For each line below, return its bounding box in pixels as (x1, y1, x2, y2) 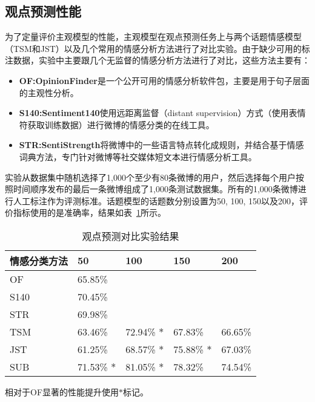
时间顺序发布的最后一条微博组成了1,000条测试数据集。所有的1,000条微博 (13, 183, 298, 195)
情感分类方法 (10, 253, 68, 268)
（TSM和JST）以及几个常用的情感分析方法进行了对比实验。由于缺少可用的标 (5, 42, 310, 54)
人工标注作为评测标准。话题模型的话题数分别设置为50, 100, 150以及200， (13, 194, 300, 207)
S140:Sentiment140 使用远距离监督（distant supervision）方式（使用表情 (19, 106, 306, 119)
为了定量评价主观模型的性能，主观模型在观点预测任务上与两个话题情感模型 (5, 30, 302, 43)
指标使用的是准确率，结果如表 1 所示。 (13, 206, 166, 219)
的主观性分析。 (19, 86, 79, 99)
